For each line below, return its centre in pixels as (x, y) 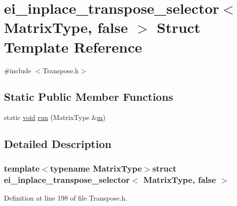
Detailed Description (58, 144)
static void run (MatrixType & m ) (55, 117)
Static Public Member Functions (89, 97)
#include (18, 70)
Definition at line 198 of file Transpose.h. (66, 197)
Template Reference (73, 46)
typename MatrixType (96, 168)
